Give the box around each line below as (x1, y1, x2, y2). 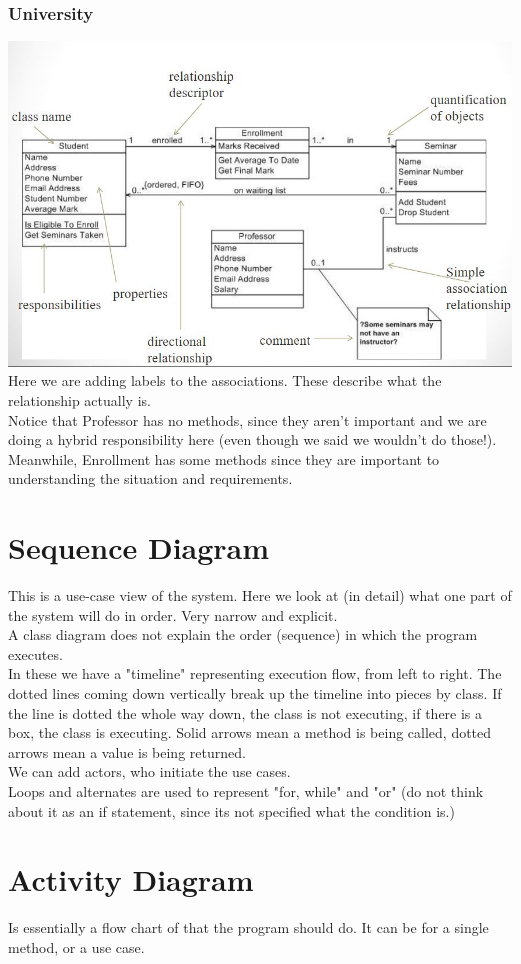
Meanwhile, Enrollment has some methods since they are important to (8, 448, 440, 469)
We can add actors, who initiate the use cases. (8, 761, 291, 782)
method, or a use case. (8, 936, 145, 957)
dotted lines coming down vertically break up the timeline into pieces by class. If (8, 682, 502, 703)
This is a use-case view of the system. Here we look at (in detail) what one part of (8, 585, 512, 605)
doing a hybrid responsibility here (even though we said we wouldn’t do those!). (8, 429, 497, 450)
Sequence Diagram (8, 527, 270, 568)
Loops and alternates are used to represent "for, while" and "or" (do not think (8, 780, 484, 801)
